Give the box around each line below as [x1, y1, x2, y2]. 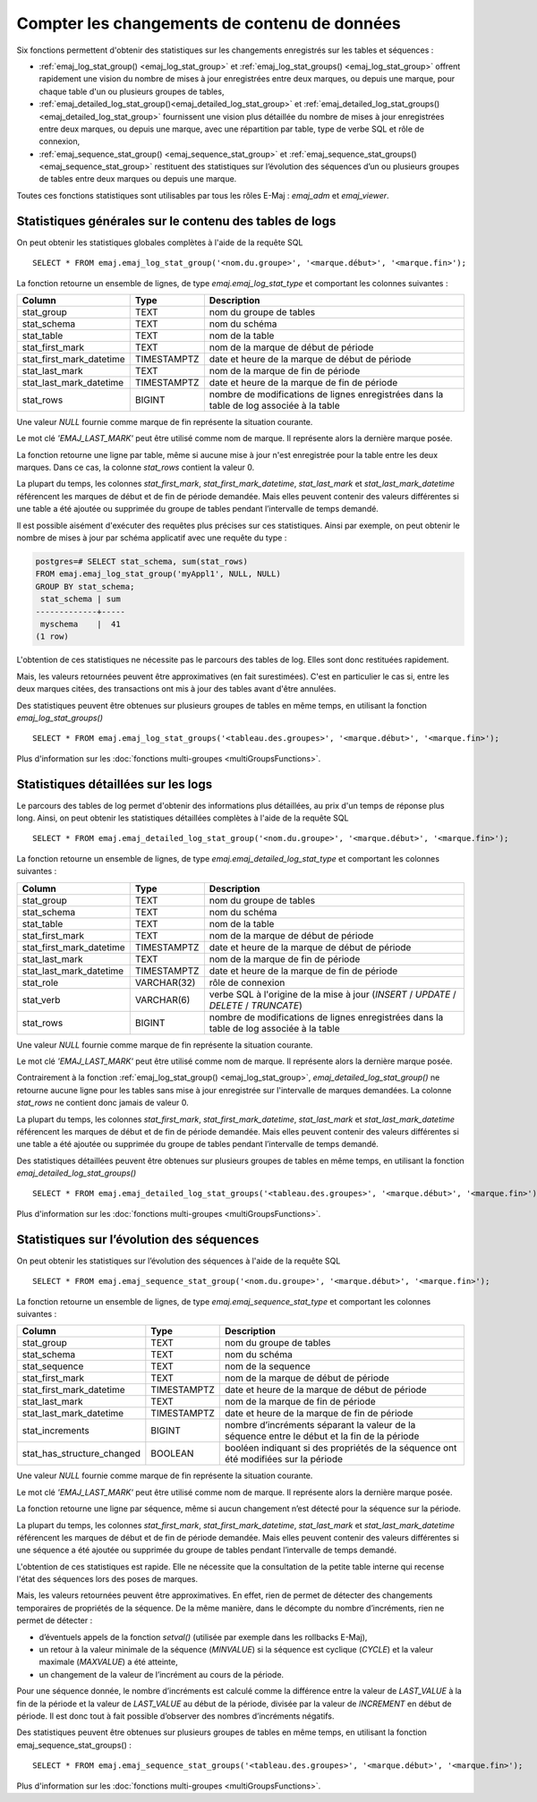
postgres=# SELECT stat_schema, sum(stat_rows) [35, 557, 248, 567]
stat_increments [21, 1424, 89, 1437]
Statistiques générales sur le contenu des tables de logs [16, 213, 337, 228]
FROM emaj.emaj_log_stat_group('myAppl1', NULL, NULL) [35, 569, 281, 579]
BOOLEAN [150, 1448, 194, 1460]
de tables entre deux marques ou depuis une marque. [38, 174, 237, 184]
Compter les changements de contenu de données [16, 13, 402, 33]
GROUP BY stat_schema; [35, 582, 135, 591]
